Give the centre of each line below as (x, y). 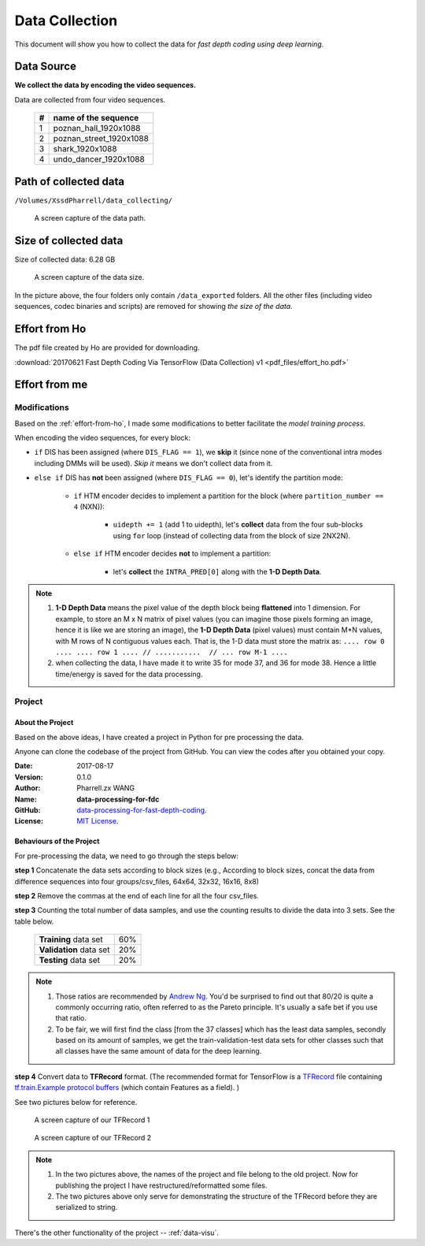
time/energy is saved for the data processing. (129, 674)
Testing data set (70, 960)
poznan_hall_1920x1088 (97, 128)
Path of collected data (70, 181)
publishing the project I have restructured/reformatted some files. (161, 1185)
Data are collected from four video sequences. (90, 99)
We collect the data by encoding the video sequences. (105, 85)
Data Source (45, 67)
